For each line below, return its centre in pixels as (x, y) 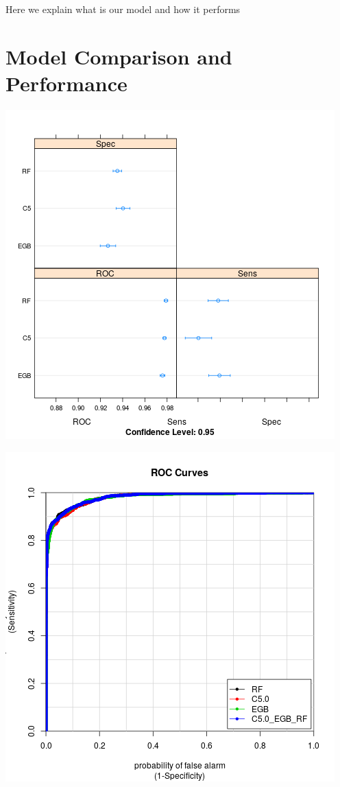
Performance (66, 83)
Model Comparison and (119, 56)
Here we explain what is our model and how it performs (123, 9)
